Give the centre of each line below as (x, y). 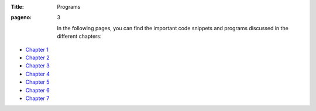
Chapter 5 (37, 82)
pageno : (21, 17)
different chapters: (79, 36)
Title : (18, 7)
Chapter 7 (37, 98)
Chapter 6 (37, 90)
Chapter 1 (37, 49)
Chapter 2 (37, 58)
